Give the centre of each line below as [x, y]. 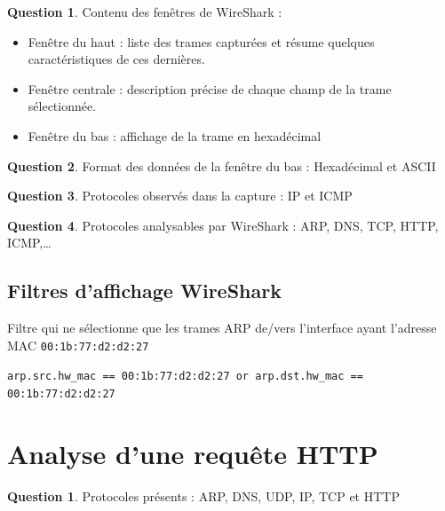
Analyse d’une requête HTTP [193, 453]
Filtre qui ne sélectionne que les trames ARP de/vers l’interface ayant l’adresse [222, 328]
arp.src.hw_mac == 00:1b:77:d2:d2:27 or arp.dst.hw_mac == [185, 377]
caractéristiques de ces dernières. [116, 59]
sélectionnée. [62, 106]
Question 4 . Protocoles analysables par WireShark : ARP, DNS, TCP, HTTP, [223, 225]
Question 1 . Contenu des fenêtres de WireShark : [145, 12]
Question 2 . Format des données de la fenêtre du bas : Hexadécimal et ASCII [222, 165]
